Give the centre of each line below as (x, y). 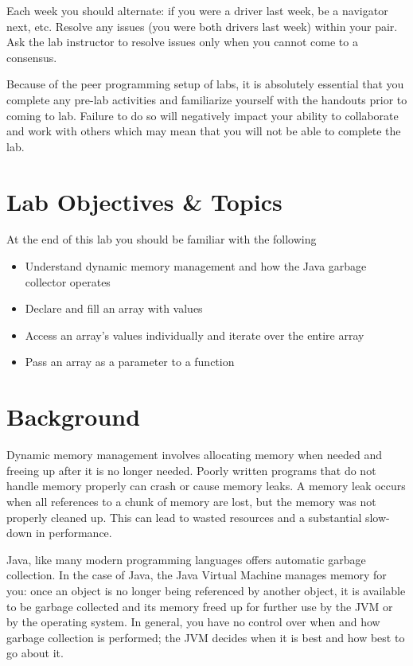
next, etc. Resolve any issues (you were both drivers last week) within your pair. (202, 26)
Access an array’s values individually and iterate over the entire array (195, 335)
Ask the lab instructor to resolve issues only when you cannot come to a (182, 42)
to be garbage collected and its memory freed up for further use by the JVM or (200, 606)
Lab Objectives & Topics (144, 201)
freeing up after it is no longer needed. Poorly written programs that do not (191, 470)
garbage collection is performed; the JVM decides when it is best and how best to (206, 637)
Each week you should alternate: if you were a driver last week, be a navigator (197, 10)
